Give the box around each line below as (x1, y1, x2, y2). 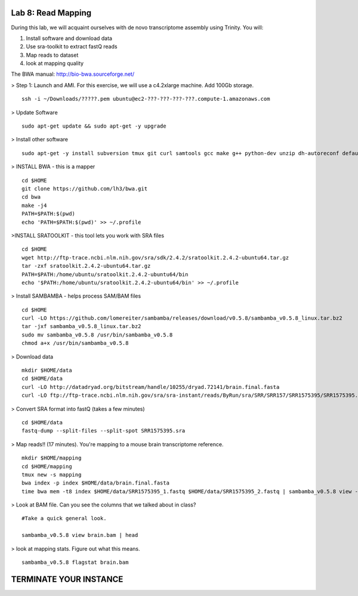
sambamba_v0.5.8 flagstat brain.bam (21, 559, 129, 566)
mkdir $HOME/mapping (21, 455, 82, 462)
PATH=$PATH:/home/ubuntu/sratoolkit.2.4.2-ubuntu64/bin (21, 271, 189, 277)
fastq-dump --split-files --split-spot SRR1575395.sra (21, 427, 186, 434)
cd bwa (21, 194, 41, 200)
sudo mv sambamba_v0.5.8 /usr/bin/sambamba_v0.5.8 (21, 331, 173, 338)
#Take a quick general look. (21, 515, 107, 522)
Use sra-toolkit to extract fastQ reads (26, 43, 118, 50)
